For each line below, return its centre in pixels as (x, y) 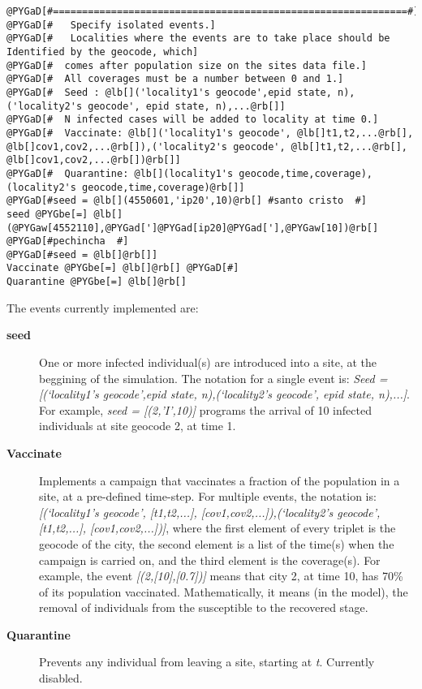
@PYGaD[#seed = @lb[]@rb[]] (82, 254)
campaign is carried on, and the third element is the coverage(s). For (210, 560)
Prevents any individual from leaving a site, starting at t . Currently (207, 662)
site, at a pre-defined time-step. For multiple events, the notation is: (208, 496)
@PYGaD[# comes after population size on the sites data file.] (187, 65)
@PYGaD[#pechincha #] (68, 241)
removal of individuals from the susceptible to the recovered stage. (204, 607)
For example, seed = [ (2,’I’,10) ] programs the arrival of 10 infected (205, 409)
